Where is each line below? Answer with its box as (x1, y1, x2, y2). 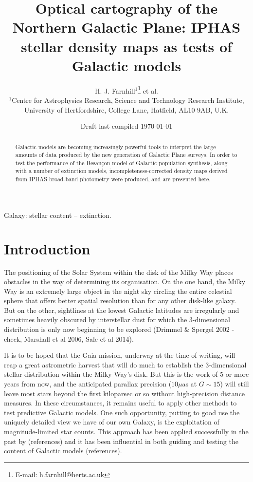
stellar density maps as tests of (21, 36, 232, 56)
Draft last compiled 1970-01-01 (80, 121, 173, 131)
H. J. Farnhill (95, 85, 135, 96)
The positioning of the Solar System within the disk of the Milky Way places (4, 267, 233, 277)
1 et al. (138, 84, 158, 96)
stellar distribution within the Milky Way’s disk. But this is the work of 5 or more (4, 369, 249, 379)
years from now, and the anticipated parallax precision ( (4, 379, 172, 389)
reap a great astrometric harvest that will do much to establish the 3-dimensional (4, 359, 247, 369)
